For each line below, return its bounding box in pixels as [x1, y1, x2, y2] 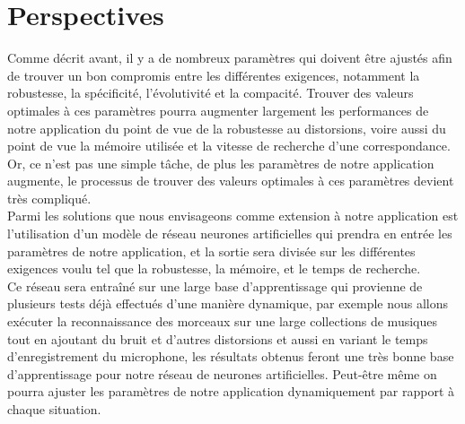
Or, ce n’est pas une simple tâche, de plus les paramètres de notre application [7, 153, 434, 172]
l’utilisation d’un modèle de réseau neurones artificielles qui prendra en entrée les [7, 224, 452, 243]
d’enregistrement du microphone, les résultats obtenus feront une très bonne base [7, 347, 454, 366]
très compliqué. [7, 188, 92, 207]
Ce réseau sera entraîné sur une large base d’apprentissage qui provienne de [7, 276, 423, 295]
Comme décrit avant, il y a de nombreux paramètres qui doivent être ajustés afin [7, 48, 452, 67]
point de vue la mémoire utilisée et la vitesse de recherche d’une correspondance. [7, 136, 451, 155]
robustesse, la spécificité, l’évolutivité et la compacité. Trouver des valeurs [7, 83, 414, 102]
